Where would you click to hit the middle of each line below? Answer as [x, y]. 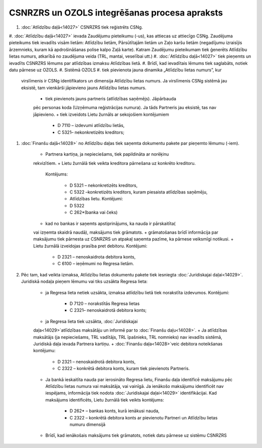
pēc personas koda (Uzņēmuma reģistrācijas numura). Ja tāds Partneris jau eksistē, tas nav [125, 108]
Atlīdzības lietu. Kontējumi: [96, 199]
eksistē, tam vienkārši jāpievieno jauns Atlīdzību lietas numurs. [84, 88]
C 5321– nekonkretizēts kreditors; [91, 132]
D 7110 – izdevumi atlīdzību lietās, [91, 126]
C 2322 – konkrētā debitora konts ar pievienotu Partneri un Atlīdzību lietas [144, 417]
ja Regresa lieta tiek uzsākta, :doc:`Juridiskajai [91, 321]
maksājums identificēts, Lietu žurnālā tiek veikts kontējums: [105, 400]
